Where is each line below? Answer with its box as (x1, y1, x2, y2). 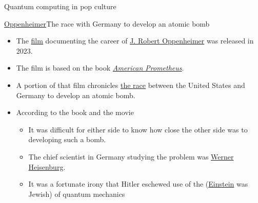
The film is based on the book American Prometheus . (16, 62, 184, 73)
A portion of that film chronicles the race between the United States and (16, 79, 245, 90)
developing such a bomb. (28, 134, 106, 145)
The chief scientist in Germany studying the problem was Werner (28, 151, 234, 162)
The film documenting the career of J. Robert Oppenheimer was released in (16, 35, 254, 46)
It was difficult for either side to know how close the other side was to (28, 124, 248, 134)
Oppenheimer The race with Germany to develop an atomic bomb (4, 18, 210, 29)
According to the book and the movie (16, 107, 134, 118)
